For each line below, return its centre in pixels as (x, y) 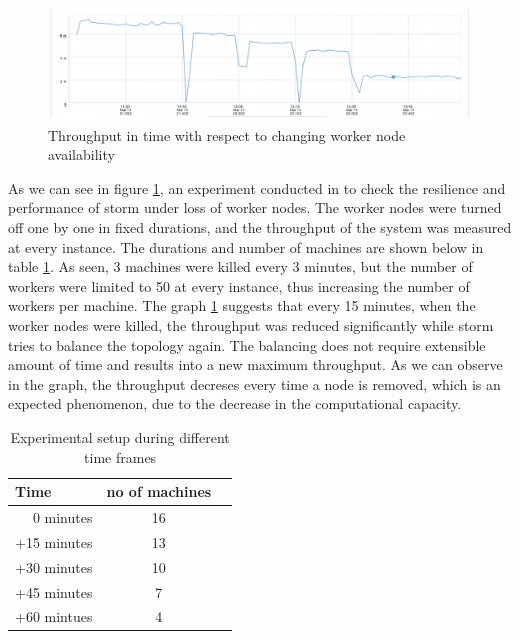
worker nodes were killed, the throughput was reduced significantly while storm (251, 324)
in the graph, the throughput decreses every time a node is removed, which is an (254, 383)
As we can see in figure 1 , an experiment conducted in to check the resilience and (257, 187)
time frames (120, 456)
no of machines (159, 491)
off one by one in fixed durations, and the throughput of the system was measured (260, 227)
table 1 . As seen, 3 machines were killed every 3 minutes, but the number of (240, 266)
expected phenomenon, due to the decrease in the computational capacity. (235, 403)
